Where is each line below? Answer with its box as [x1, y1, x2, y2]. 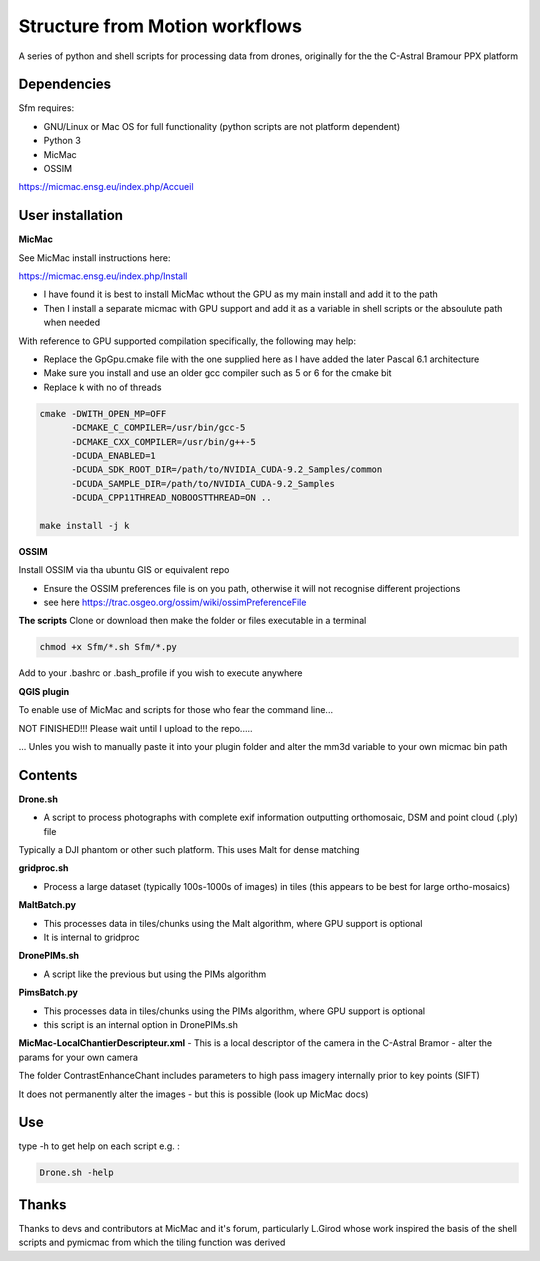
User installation [18, 207, 124, 224]
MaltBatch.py [18, 899, 77, 911]
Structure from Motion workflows [18, 15, 302, 37]
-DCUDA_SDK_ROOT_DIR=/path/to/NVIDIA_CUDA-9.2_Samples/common [71, 464, 383, 475]
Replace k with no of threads [43, 381, 162, 393]
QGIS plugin [18, 685, 70, 697]
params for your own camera [18, 1051, 139, 1063]
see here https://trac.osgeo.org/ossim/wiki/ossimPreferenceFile [43, 596, 307, 609]
